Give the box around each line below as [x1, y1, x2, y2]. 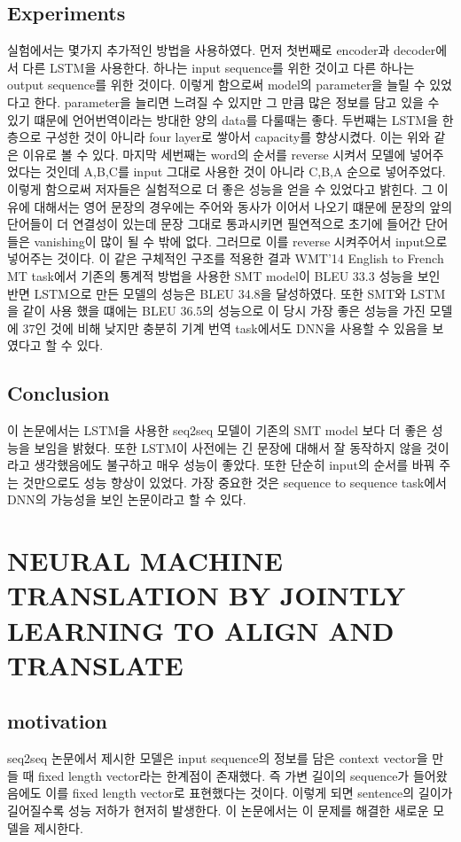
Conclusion [7, 379, 110, 407]
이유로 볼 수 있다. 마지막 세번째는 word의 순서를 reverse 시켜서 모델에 [22, 144, 406, 163]
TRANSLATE [7, 646, 184, 682]
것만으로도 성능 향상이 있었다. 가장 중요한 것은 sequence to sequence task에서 [22, 472, 447, 491]
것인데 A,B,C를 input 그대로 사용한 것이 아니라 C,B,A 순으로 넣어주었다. [45, 162, 446, 181]
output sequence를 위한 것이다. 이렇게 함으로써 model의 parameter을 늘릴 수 [7, 75, 426, 94]
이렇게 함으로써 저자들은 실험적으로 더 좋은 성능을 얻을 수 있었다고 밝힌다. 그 [7, 179, 434, 198]
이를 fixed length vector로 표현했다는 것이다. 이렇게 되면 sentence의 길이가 [45, 784, 453, 802]
